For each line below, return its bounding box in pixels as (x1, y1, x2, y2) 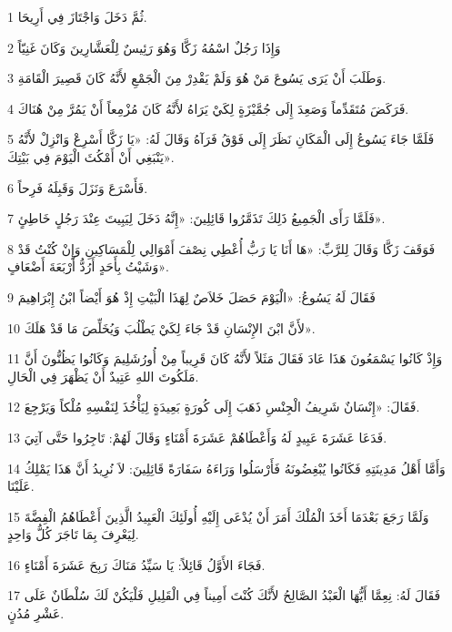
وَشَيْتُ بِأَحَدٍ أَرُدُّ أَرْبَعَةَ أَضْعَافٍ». (7, 257, 169, 276)
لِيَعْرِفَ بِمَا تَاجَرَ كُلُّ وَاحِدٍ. (7, 525, 139, 544)
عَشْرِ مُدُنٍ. (7, 604, 65, 623)
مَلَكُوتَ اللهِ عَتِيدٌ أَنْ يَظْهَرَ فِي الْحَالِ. (7, 366, 199, 385)
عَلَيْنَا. (7, 476, 35, 495)
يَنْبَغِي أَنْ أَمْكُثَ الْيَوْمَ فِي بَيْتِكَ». (7, 147, 175, 166)
